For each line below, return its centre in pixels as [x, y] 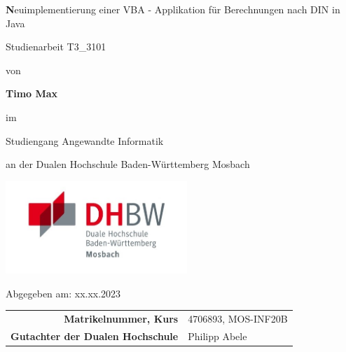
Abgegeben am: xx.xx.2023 [63, 293]
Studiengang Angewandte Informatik [85, 140]
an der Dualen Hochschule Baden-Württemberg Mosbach [128, 164]
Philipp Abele [217, 336]
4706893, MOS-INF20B [238, 318]
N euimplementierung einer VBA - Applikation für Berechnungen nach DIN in [173, 9]
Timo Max [32, 93]
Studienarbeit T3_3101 [56, 47]
